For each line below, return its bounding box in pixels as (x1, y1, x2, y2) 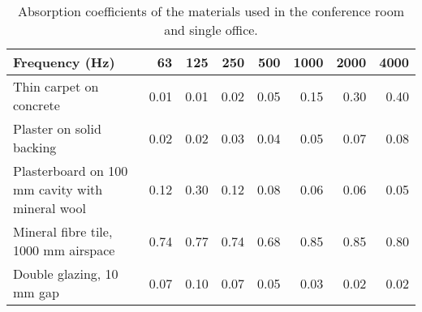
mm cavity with (13, 180, 103, 199)
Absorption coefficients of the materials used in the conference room (17, 2, 405, 20)
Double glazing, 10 (13, 264, 118, 283)
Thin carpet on (13, 77, 99, 96)
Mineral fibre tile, (13, 222, 113, 241)
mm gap (13, 283, 59, 301)
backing (13, 138, 57, 156)
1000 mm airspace (13, 241, 115, 259)
